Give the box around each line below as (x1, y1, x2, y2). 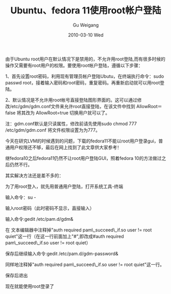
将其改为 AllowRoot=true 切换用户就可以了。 (16, 110, 110, 116)
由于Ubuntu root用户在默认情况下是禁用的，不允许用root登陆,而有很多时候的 (5, 56, 166, 62)
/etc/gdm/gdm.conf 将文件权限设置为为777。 (5, 127, 101, 133)
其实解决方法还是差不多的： (5, 172, 64, 178)
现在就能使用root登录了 (5, 283, 55, 289)
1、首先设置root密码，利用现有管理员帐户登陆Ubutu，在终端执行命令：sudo (5, 73, 164, 79)
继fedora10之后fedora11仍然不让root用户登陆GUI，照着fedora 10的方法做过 (5, 155, 162, 161)
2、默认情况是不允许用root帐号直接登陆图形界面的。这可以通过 (5, 97, 137, 103)
